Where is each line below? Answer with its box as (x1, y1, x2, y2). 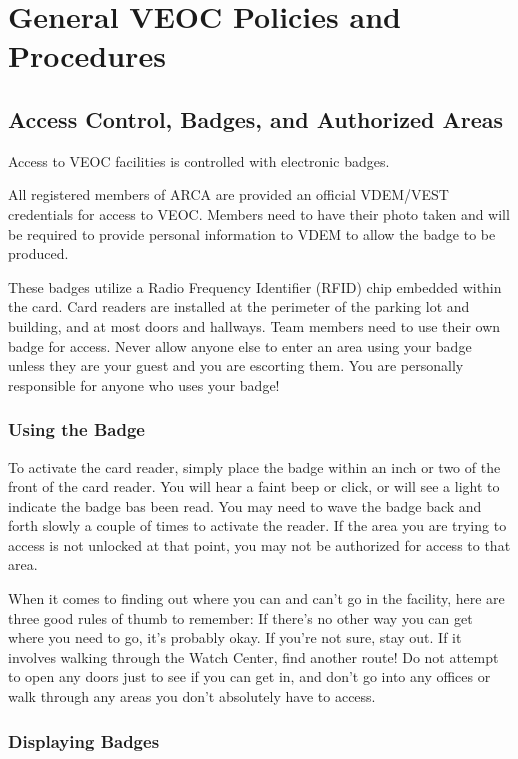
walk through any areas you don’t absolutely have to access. (8, 686, 376, 707)
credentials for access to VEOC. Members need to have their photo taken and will (8, 203, 510, 224)
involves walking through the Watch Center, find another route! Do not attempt (8, 646, 499, 667)
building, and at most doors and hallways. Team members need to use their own (8, 315, 501, 336)
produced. (8, 243, 69, 264)
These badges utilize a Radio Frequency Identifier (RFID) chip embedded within (8, 276, 502, 297)
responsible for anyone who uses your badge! (8, 374, 280, 395)
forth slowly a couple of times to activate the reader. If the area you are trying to (8, 515, 507, 536)
